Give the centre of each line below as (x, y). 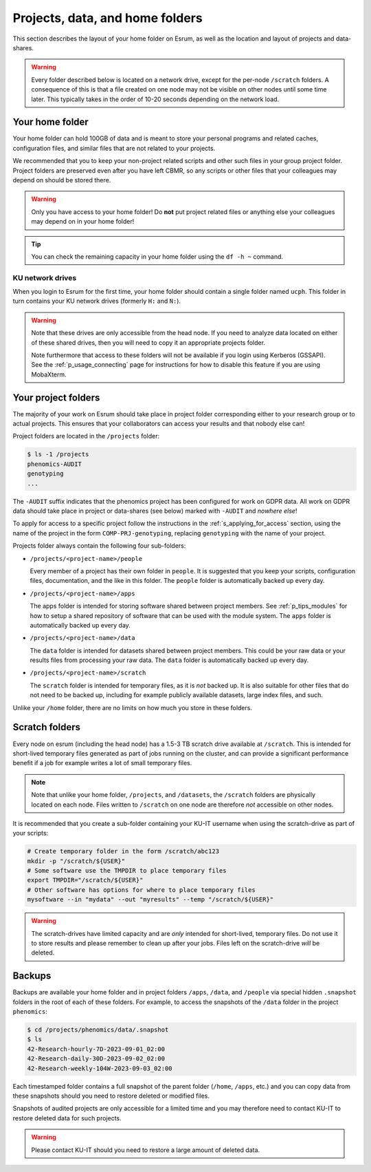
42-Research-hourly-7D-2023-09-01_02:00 (96, 1049)
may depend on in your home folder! (83, 222)
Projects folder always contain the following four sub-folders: (99, 546)
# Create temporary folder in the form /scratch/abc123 (123, 851)
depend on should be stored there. (62, 180)
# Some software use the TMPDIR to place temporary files (127, 871)
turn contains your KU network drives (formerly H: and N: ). (97, 301)
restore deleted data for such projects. (67, 1118)
